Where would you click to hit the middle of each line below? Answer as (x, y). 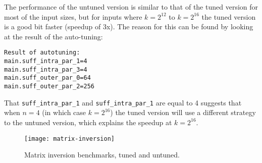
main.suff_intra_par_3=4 (46, 69)
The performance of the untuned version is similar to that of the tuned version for (131, 7)
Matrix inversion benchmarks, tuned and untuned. (102, 155)
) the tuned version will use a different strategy (183, 112)
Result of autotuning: (42, 53)
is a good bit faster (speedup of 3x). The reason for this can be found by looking (129, 26)
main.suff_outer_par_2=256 (49, 86)
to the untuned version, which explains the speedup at (88, 122)
